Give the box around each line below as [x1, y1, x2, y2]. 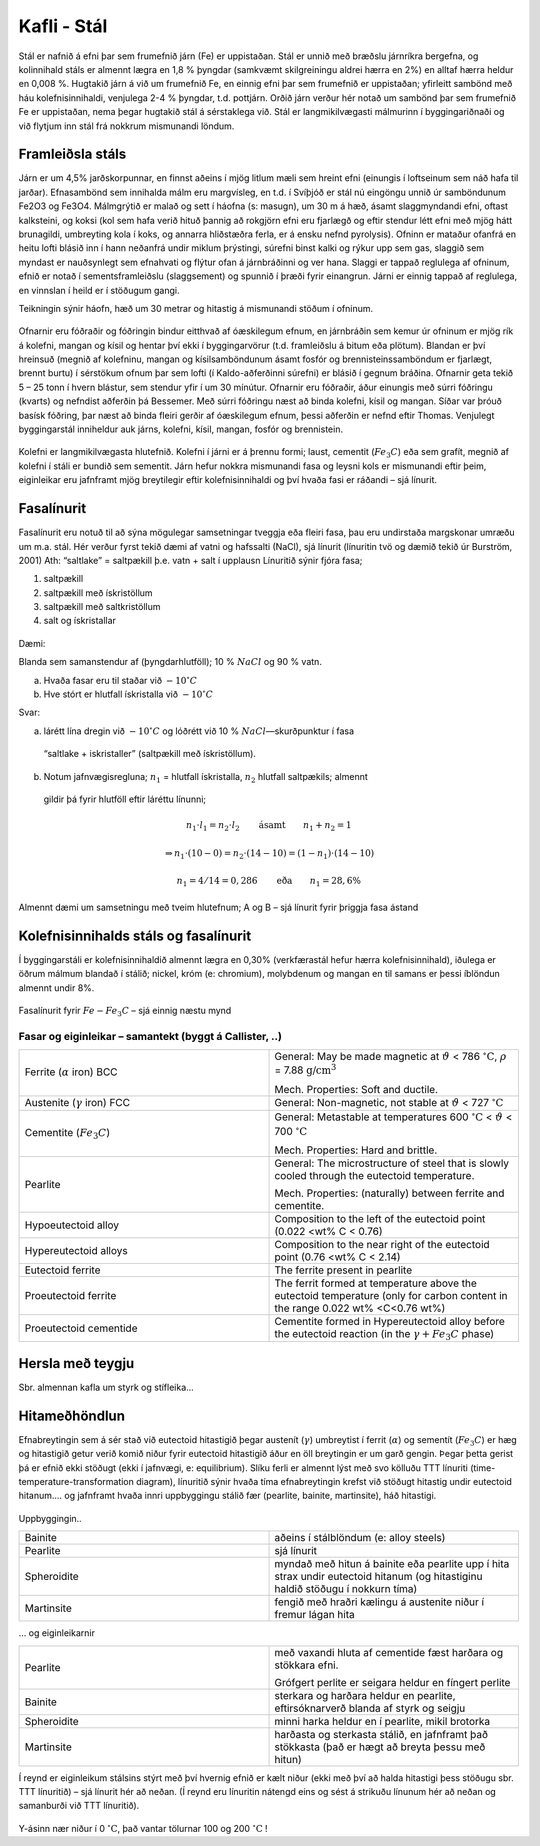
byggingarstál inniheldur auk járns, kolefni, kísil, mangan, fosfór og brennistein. [18, 423, 344, 435]
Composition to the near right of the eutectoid [274, 1237, 490, 1251]
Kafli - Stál [18, 15, 108, 37]
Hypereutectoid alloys [24, 1243, 129, 1257]
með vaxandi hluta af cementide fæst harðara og [274, 1645, 504, 1659]
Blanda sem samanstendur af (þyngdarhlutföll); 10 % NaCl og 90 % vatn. [18, 656, 322, 668]
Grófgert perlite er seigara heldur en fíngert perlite [274, 1675, 511, 1689]
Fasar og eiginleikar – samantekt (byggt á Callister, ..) [18, 1029, 282, 1043]
